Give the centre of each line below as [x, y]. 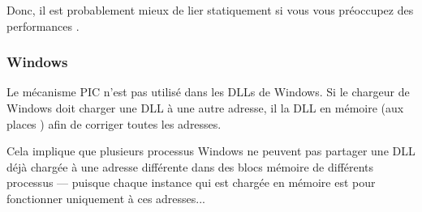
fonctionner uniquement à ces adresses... [106, 198]
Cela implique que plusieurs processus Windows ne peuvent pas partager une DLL [211, 151]
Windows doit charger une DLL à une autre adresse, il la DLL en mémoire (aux [205, 108]
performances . [43, 25]
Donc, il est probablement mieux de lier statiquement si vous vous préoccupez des [210, 10]
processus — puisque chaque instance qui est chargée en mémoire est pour [191, 182]
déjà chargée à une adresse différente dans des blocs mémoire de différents [190, 166]
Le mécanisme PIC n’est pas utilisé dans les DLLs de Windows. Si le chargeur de [208, 92]
